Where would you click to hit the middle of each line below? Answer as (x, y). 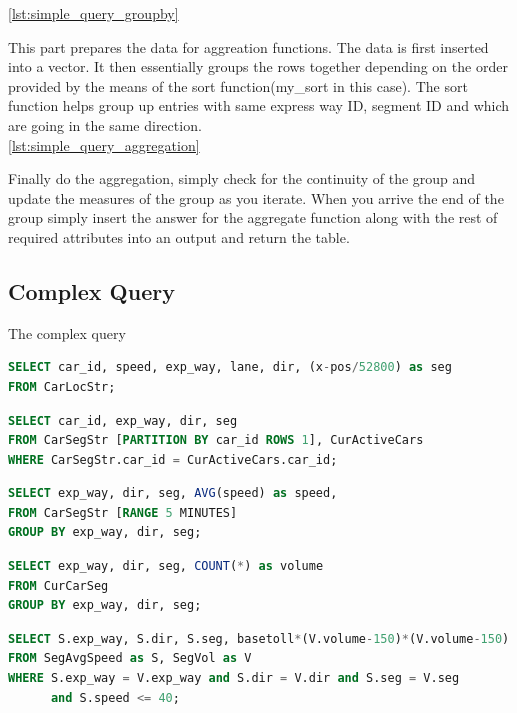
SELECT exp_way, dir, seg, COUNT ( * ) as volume (166, 566)
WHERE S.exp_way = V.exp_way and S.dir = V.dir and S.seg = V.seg (234, 678)
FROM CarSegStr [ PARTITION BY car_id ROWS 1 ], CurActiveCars (216, 440)
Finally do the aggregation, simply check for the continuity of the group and (242, 178)
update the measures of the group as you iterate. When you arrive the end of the (256, 197)
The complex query (67, 332)
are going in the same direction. (105, 124)
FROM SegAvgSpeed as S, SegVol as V (130, 658)
